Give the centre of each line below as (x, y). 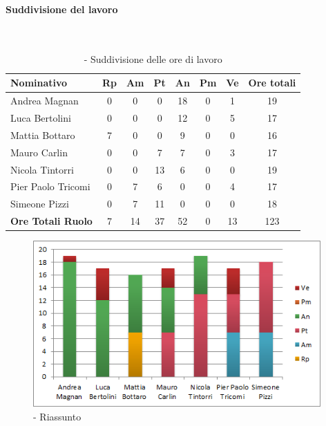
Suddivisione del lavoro (62, 9)
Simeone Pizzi (40, 204)
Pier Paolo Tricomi (50, 186)
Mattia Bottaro (43, 135)
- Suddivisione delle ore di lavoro (153, 58)
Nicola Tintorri (42, 169)
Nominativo (39, 83)
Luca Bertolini (41, 118)
